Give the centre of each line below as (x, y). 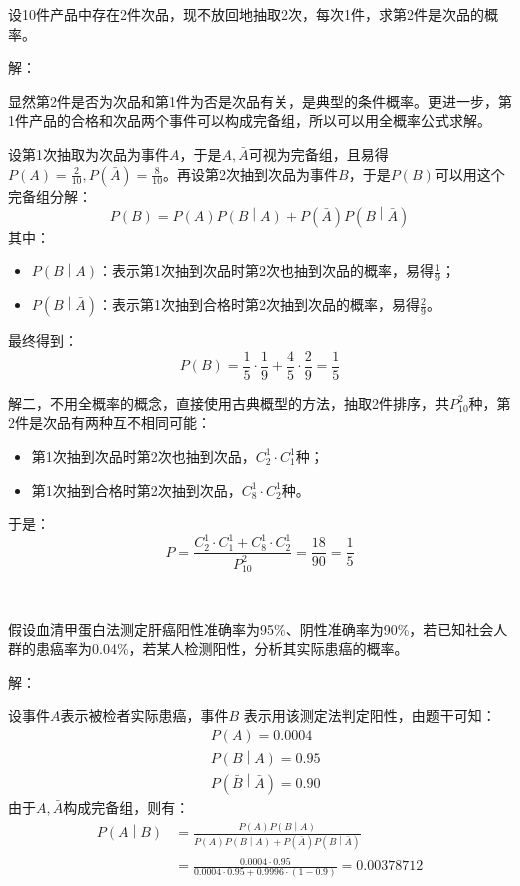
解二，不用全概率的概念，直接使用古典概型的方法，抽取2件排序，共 (228, 402)
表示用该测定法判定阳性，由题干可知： (369, 715)
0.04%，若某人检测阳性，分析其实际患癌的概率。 (250, 648)
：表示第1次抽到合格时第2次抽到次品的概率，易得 (259, 304)
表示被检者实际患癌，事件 (144, 715)
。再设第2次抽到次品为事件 (251, 173)
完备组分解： (50, 195)
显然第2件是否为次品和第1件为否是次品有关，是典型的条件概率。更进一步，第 (260, 100)
